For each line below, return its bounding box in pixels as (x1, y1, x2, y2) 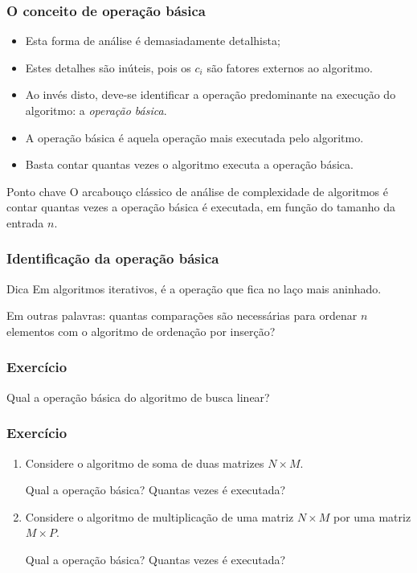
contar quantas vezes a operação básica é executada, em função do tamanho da (6, 199, 396, 215)
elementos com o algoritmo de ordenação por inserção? (6, 322, 276, 339)
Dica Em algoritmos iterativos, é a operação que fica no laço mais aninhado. (6, 280, 382, 297)
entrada (6, 214, 44, 231)
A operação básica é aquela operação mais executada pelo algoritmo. (25, 129, 364, 145)
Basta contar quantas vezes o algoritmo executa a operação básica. (25, 156, 354, 173)
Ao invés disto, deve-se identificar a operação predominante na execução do (25, 86, 396, 103)
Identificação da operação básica (6, 248, 219, 268)
